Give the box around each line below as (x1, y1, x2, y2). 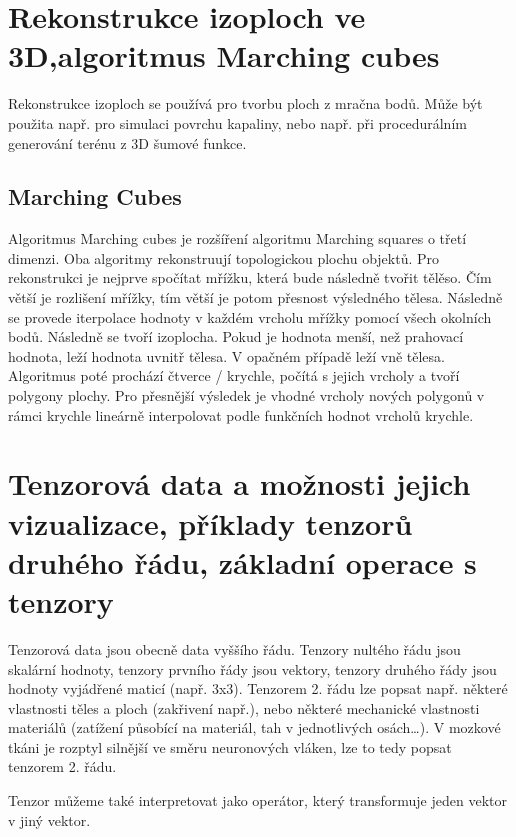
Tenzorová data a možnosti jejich (8, 463, 471, 504)
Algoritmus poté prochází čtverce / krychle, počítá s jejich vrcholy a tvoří (8, 365, 460, 386)
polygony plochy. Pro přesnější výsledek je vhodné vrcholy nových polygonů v (8, 385, 485, 406)
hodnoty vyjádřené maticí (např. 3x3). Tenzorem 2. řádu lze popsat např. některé (8, 678, 508, 699)
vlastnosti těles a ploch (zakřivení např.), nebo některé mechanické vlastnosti (8, 697, 480, 718)
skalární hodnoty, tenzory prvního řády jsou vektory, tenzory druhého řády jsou (8, 658, 497, 679)
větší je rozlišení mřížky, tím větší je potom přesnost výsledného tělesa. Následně (8, 287, 503, 308)
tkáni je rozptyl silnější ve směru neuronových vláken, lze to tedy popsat (8, 736, 452, 757)
